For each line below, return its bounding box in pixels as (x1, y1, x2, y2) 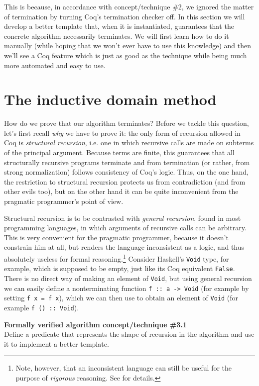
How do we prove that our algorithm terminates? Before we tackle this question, (4, 118, 249, 128)
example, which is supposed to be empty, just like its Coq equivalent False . (4, 263, 235, 274)
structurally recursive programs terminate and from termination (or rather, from (4, 157, 250, 167)
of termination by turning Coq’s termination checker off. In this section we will (4, 11, 245, 21)
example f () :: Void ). (4, 302, 79, 312)
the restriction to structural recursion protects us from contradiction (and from (4, 176, 246, 187)
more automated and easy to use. (4, 60, 106, 70)
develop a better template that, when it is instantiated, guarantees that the (4, 21, 234, 31)
